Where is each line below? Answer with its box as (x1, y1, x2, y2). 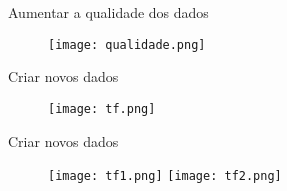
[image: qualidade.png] (48, 37, 206, 52)
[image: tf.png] (48, 101, 156, 116)
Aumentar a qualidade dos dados (8, 2, 209, 22)
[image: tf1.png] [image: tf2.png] (48, 169, 282, 184)
